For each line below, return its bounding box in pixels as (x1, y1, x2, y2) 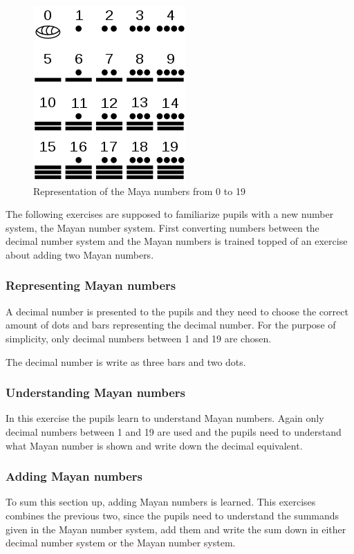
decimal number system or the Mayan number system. (6, 535, 236, 550)
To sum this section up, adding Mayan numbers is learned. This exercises (6, 495, 316, 509)
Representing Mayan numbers (6, 277, 176, 294)
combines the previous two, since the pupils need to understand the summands (6, 508, 339, 522)
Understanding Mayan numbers (6, 384, 185, 401)
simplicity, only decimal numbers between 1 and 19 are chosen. (6, 331, 272, 345)
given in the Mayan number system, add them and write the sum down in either (6, 521, 346, 536)
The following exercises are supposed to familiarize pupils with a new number (6, 207, 334, 221)
